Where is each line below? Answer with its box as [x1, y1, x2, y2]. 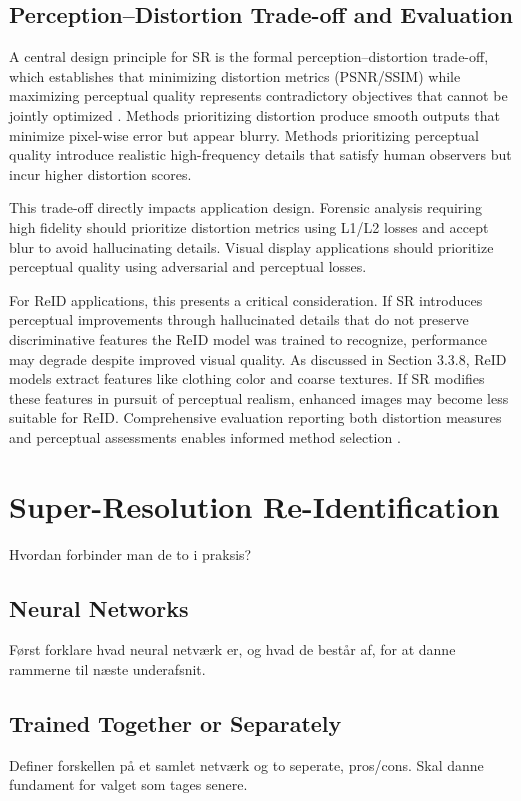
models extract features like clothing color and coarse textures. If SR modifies [9, 368, 485, 389]
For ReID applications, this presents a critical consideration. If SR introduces [9, 289, 483, 310]
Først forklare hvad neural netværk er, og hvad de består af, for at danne [9, 639, 456, 660]
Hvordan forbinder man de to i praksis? [9, 543, 252, 564]
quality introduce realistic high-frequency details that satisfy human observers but [9, 144, 512, 165]
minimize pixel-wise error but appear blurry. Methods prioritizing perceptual [9, 124, 479, 145]
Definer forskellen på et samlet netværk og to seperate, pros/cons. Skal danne [9, 754, 484, 775]
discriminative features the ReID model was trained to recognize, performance [9, 328, 487, 349]
